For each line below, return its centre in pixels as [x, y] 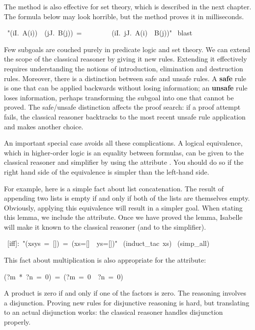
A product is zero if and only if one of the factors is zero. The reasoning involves [125, 293]
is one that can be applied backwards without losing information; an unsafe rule [126, 88]
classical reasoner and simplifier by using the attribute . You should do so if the [124, 162]
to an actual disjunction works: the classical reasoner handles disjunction [113, 312]
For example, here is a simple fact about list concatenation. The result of [114, 188]
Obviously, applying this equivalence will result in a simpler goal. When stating [123, 207]
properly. [17, 322]
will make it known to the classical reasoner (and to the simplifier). [105, 226]
